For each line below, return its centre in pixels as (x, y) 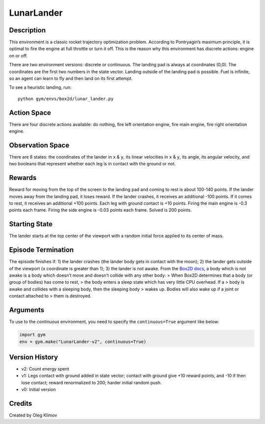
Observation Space (39, 145)
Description (27, 30)
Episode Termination (41, 250)
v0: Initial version (39, 390)
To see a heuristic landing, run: (40, 87)
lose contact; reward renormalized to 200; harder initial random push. (92, 382)
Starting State (31, 224)
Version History (34, 357)
